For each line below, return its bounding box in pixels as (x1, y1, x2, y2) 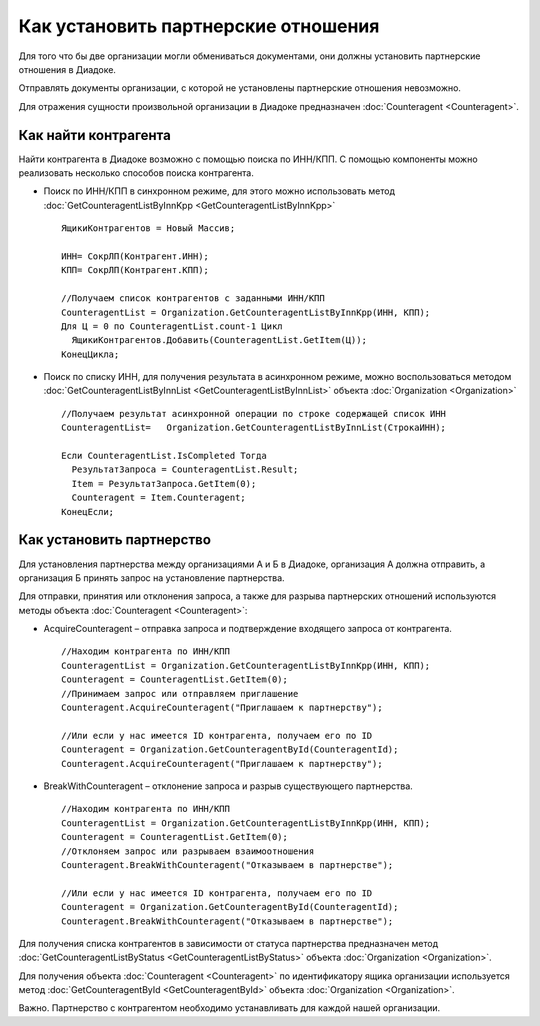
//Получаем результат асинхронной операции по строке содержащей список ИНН (61, 408, 447, 419)
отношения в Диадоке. (18, 63, 117, 75)
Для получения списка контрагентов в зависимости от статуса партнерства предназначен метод (18, 937, 439, 949)
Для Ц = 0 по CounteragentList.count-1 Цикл (61, 320, 284, 332)
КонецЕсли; (61, 506, 115, 517)
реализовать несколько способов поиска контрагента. (18, 167, 254, 179)
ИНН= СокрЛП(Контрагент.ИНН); (61, 250, 210, 262)
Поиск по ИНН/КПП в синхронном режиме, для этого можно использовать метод (43, 185, 395, 197)
